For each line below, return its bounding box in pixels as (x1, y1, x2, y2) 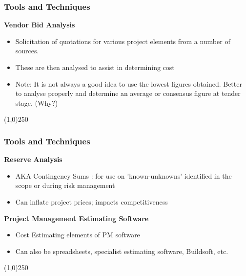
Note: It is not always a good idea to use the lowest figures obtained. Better (15, 78, 242, 89)
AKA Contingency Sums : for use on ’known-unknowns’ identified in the (15, 170, 232, 181)
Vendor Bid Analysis (4, 20, 75, 30)
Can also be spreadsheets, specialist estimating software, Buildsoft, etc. (15, 246, 228, 256)
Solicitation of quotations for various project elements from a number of (15, 36, 230, 46)
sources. (15, 46, 39, 56)
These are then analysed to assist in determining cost (15, 62, 175, 72)
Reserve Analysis (4, 154, 62, 164)
